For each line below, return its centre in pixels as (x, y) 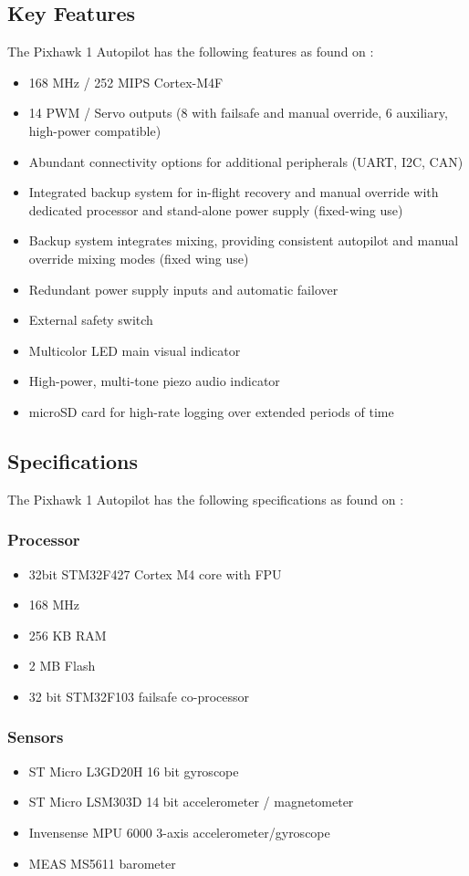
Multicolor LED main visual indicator (135, 350)
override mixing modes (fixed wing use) (139, 258)
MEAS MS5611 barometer (102, 863)
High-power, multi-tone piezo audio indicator (154, 381)
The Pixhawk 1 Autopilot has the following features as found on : (191, 52)
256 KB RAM (68, 635)
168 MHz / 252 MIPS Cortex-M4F (126, 82)
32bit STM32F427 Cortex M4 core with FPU (155, 574)
